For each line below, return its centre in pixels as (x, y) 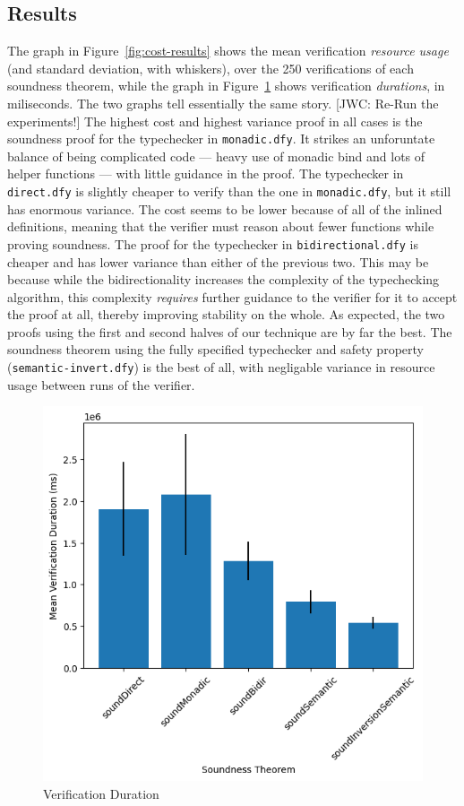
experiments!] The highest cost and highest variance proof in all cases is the (215, 121)
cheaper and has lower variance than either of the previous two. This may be (218, 261)
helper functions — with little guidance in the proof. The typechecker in (206, 173)
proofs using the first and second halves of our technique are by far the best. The (230, 331)
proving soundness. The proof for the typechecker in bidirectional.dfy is (213, 243)
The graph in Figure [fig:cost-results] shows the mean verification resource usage (228, 51)
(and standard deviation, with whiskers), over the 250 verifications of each (211, 68)
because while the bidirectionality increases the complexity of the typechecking (223, 279)
